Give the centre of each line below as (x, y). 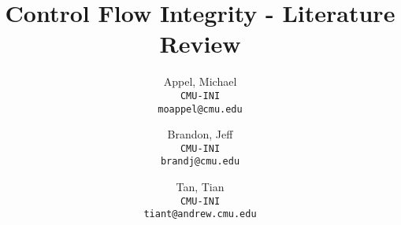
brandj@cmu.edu (200, 162)
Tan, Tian (200, 187)
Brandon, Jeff (200, 134)
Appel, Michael (200, 81)
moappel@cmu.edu (200, 109)
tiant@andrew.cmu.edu (200, 214)
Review (200, 44)
